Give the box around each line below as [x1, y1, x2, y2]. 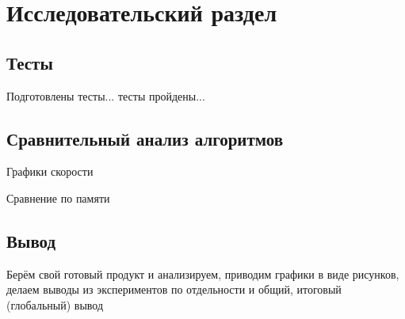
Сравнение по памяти [6, 189, 110, 206]
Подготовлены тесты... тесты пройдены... [6, 87, 205, 104]
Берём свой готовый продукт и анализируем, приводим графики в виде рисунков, [6, 265, 399, 282]
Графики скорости [6, 163, 94, 180]
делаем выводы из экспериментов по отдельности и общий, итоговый [6, 281, 342, 298]
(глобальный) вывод [6, 296, 104, 313]
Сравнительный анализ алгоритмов [6, 126, 284, 150]
